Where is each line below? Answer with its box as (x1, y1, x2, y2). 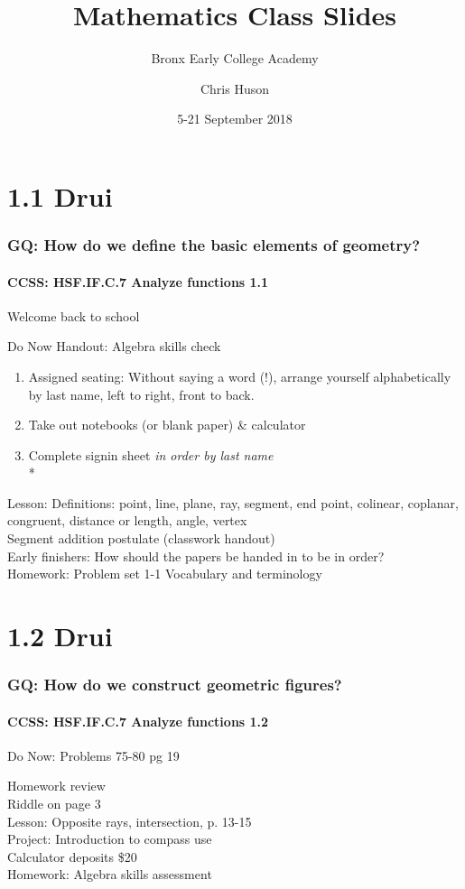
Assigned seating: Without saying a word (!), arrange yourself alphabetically (28, 366, 451, 385)
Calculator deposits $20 (7, 847, 137, 866)
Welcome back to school (7, 306, 140, 325)
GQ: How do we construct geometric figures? (7, 673, 342, 696)
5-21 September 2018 (177, 109, 293, 128)
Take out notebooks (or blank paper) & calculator (28, 415, 306, 434)
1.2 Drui (7, 617, 113, 654)
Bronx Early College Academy (151, 49, 319, 68)
